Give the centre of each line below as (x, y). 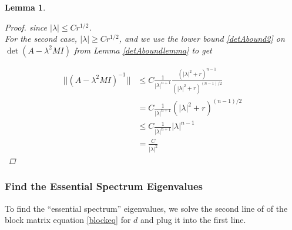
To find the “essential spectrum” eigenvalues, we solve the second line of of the (146, 208)
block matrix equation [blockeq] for (68, 220)
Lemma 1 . (25, 7)
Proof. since (26, 27)
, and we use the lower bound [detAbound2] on (202, 39)
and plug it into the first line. (193, 220)
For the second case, (41, 39)
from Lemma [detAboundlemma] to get (143, 50)
